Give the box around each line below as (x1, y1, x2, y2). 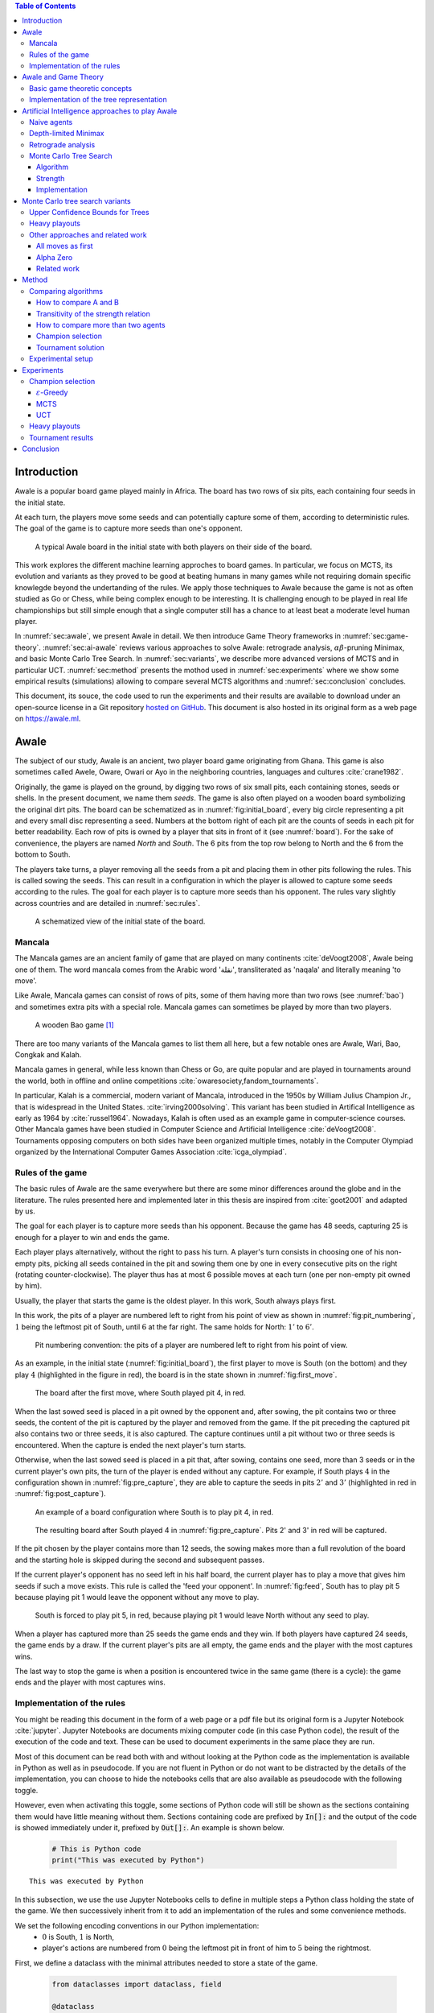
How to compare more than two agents (36, 320, 166, 329)
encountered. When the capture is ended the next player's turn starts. (14, 1440, 247, 1449)
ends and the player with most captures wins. (14, 1677, 166, 1687)
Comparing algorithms (29, 286, 104, 296)
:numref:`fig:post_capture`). (14, 1489, 106, 1498)
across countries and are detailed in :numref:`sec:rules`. (14, 898, 201, 907)
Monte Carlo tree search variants (22, 196, 132, 205)
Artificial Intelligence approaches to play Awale (22, 105, 178, 116)
